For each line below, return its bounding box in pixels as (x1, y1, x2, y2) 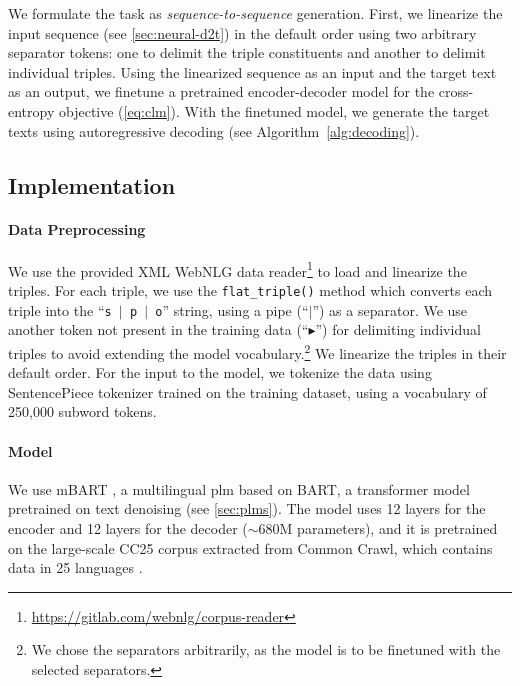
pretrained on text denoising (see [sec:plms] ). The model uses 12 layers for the (8, 498, 486, 519)
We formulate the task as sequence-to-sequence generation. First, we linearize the (8, 3, 503, 23)
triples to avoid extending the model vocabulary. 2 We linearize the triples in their (8, 339, 507, 363)
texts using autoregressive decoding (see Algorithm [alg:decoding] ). (8, 120, 420, 141)
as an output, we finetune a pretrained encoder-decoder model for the (8, 81, 435, 102)
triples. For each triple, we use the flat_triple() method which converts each (8, 279, 493, 300)
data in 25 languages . (8, 557, 143, 578)
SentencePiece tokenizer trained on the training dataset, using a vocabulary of (8, 381, 487, 402)
